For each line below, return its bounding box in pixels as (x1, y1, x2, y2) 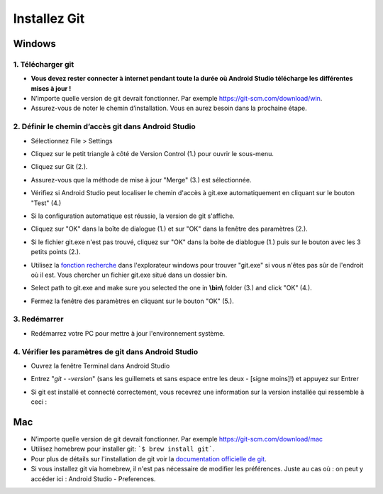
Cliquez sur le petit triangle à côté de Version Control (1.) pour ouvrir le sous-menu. (30, 150, 274, 158)
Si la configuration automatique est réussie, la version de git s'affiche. (30, 212, 235, 220)
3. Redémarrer (13, 314, 64, 324)
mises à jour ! (30, 84, 72, 92)
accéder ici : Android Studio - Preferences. (30, 474, 156, 483)
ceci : (30, 397, 48, 406)
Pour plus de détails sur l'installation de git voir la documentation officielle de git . (30, 454, 267, 463)
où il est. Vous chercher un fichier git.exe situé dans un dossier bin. (30, 270, 228, 279)
